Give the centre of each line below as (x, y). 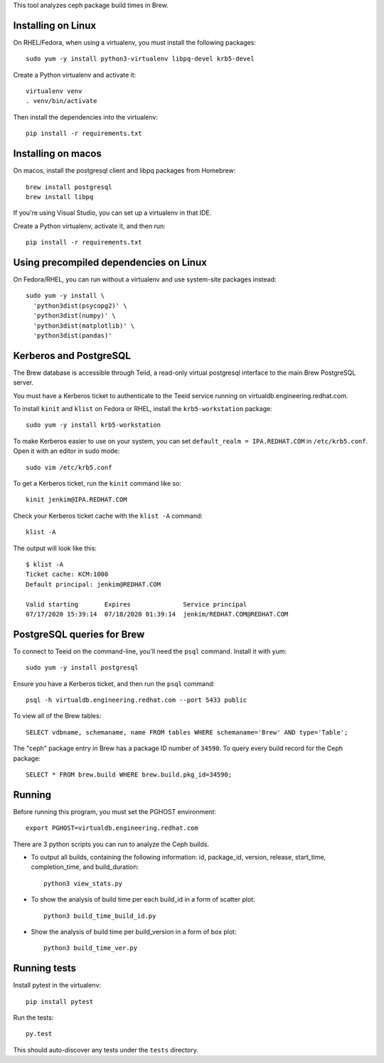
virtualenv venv (54, 91)
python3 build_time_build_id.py (100, 916)
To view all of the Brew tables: (57, 716)
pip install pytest (60, 1001)
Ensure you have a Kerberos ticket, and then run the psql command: (114, 683)
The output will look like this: (55, 548)
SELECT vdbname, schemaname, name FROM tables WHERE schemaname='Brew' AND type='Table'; (187, 732)
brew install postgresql (69, 187)
